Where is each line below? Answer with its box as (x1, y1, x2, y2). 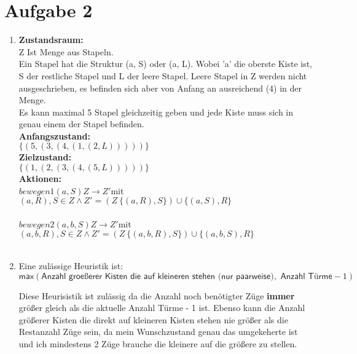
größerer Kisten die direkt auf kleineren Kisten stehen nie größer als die (18, 313, 288, 326)
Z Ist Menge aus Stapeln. (18, 45, 114, 58)
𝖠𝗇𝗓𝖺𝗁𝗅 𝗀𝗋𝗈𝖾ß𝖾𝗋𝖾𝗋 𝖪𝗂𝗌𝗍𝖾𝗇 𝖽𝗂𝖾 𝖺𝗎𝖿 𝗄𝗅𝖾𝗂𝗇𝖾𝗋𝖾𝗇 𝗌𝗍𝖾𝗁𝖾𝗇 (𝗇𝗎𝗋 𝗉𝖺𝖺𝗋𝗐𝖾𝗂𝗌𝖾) (41, 272, 274, 281)
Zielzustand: (18, 151, 71, 163)
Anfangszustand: (18, 129, 90, 142)
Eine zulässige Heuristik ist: (18, 259, 124, 272)
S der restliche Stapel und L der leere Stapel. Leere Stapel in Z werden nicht (18, 69, 307, 82)
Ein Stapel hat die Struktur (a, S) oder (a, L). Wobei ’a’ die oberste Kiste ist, (18, 57, 313, 70)
